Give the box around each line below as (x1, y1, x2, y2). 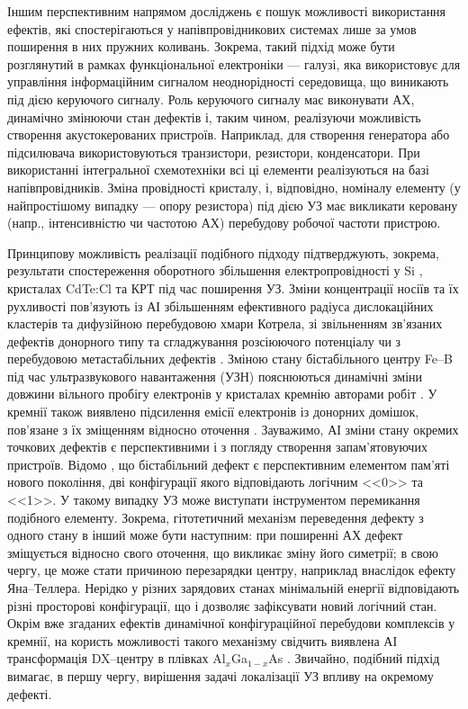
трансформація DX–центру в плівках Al (7, 649, 226, 668)
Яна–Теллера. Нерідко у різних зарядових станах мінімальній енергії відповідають (7, 579, 460, 597)
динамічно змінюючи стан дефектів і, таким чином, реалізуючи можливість (7, 107, 421, 126)
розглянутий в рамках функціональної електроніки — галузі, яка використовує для (7, 54, 461, 73)
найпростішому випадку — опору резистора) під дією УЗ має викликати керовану (7, 195, 458, 214)
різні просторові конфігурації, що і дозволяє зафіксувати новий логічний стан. (7, 596, 437, 615)
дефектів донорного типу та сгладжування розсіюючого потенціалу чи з (7, 331, 401, 350)
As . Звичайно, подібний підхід (268, 649, 440, 668)
